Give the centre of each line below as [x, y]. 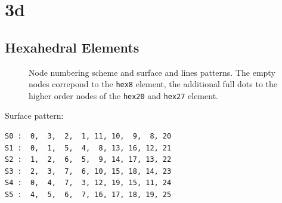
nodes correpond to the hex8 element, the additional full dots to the [153, 84]
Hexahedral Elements [72, 47]
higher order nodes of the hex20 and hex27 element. [123, 95]
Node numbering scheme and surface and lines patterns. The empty [152, 72]
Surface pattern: [34, 116]
